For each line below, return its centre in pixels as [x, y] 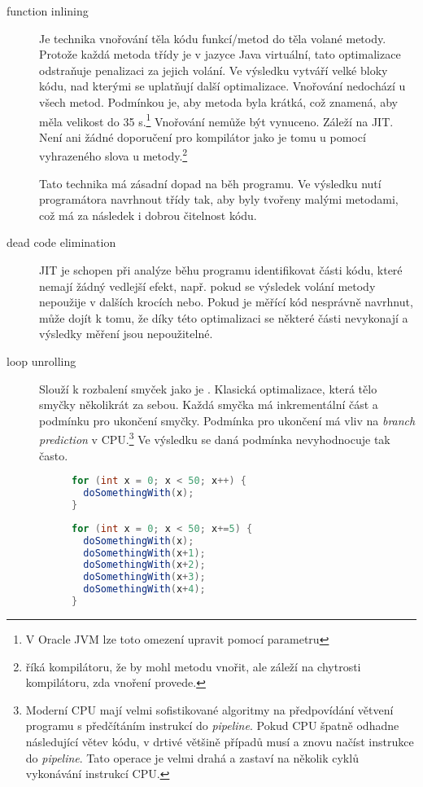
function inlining [48, 11]
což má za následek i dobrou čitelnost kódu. [148, 215]
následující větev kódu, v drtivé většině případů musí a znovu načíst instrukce [220, 741]
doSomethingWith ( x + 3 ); [144, 577]
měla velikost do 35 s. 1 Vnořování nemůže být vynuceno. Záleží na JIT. [216, 120]
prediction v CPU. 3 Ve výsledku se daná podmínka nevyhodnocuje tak [215, 438]
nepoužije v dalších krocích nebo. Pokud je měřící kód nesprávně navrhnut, [226, 302]
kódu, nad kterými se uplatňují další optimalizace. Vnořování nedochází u [222, 86]
